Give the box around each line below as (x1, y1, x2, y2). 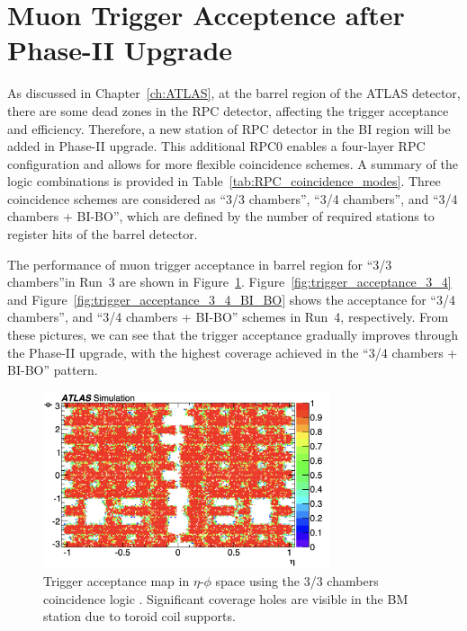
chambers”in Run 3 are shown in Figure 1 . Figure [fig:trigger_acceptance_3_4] (7, 272, 452, 291)
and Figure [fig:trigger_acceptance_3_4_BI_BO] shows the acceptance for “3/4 (7, 289, 455, 308)
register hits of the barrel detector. (7, 225, 198, 244)
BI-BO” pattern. (7, 360, 98, 379)
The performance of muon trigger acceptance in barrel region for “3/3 (7, 254, 392, 273)
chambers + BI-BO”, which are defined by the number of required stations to (7, 207, 435, 226)
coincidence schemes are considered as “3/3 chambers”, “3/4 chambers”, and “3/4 (7, 189, 458, 208)
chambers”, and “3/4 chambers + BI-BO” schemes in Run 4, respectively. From (7, 307, 449, 326)
